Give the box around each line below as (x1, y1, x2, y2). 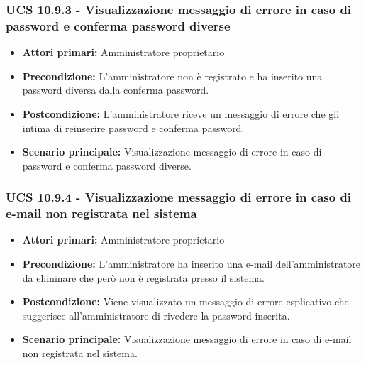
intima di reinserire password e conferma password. (22, 120, 245, 135)
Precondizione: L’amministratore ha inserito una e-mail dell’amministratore (22, 256, 361, 271)
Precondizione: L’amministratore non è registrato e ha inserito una (22, 68, 323, 83)
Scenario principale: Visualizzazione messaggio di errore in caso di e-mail (22, 332, 352, 347)
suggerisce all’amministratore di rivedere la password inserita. (22, 307, 290, 322)
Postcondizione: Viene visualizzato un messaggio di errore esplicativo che (22, 294, 349, 309)
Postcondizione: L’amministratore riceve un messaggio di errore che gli (22, 106, 340, 121)
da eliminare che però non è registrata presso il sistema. (22, 270, 265, 285)
